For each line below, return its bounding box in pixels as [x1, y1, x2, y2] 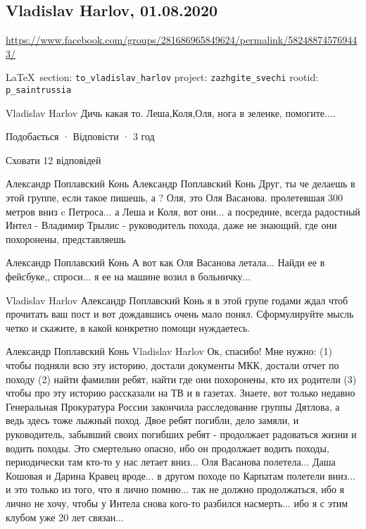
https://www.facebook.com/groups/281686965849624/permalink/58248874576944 [6, 32, 358, 47]
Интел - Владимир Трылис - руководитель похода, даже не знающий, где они [6, 218, 337, 232]
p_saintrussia [6, 85, 72, 96]
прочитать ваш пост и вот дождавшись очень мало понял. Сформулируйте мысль [6, 306, 354, 321]
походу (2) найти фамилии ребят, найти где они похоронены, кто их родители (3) [6, 371, 357, 386]
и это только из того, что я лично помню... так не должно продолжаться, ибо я [6, 482, 345, 497]
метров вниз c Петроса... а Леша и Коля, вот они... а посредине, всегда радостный [6, 204, 360, 218]
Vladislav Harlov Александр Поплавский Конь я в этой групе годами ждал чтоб [6, 292, 348, 307]
